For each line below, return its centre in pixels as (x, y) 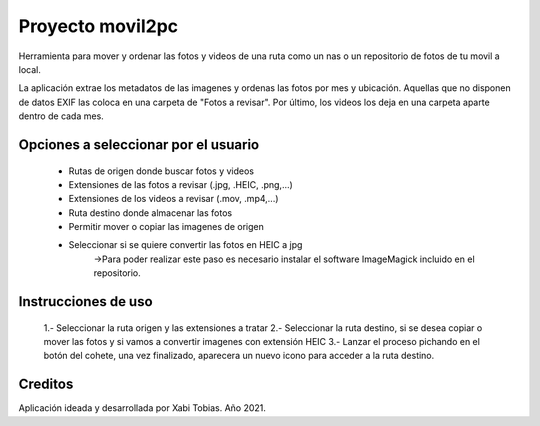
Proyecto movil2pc (98, 26)
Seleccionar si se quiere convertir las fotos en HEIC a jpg (185, 245)
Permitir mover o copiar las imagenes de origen (166, 227)
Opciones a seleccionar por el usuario (139, 144)
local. (30, 69)
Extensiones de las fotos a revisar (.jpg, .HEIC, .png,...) (181, 184)
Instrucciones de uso (86, 301)
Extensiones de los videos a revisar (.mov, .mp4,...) (173, 199)
